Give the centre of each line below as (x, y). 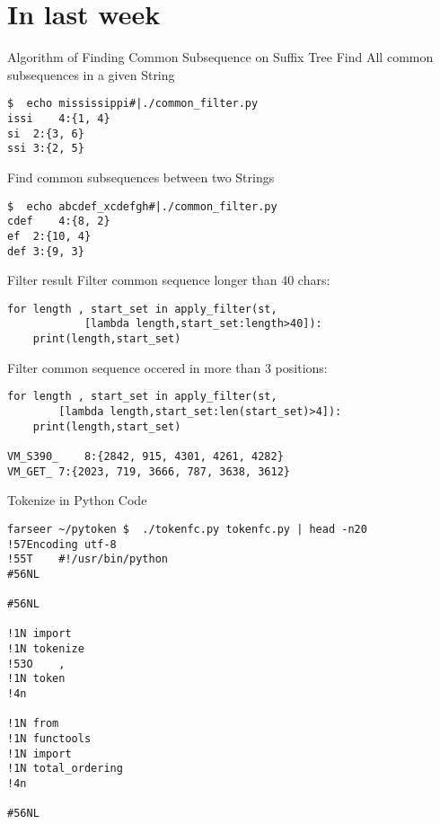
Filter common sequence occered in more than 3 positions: (167, 367)
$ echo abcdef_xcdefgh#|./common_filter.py (142, 206)
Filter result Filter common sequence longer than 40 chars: (169, 280)
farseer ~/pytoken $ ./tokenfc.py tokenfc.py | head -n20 (187, 529)
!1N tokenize (46, 649)
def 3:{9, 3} (46, 251)
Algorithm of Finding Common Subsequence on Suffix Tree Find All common (220, 57)
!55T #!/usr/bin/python (88, 559)
